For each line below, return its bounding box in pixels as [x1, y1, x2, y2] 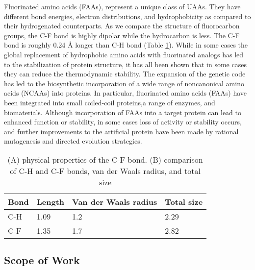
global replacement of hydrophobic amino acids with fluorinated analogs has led [4, 49, 244, 59]
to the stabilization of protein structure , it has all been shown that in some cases [4, 59, 247, 69]
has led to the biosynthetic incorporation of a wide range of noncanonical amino [4, 78, 244, 88]
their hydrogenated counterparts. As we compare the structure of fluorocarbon [4, 21, 240, 31]
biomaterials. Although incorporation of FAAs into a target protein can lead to [4, 107, 241, 117]
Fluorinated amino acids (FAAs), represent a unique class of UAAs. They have [4, 1, 241, 11]
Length [36, 196, 65, 207]
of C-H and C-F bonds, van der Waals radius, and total [10, 165, 201, 176]
